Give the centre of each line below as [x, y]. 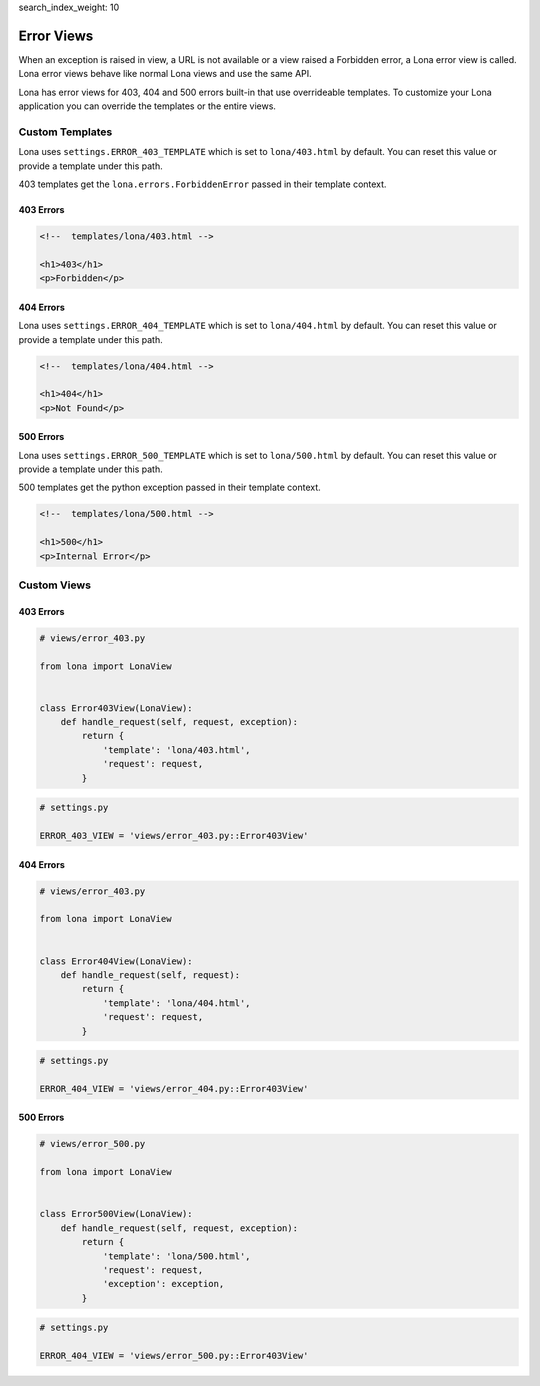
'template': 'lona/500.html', [176, 1256]
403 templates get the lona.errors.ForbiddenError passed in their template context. [202, 184]
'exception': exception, [163, 1284]
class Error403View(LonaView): [116, 708]
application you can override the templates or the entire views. [147, 106]
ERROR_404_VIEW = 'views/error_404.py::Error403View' [174, 1088]
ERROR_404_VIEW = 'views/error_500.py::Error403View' [174, 1356]
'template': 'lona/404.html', [176, 1003]
